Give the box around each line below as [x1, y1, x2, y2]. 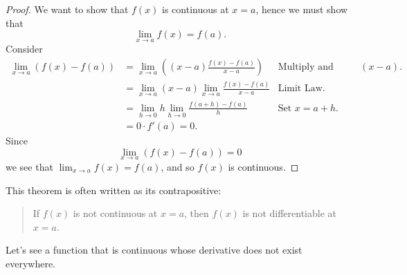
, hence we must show [255, 2, 348, 16]
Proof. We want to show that [6, 2, 129, 16]
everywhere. [6, 256, 56, 270]
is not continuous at [73, 206, 158, 220]
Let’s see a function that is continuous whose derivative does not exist [6, 243, 302, 257]
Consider [6, 41, 43, 56]
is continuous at [162, 2, 229, 16]
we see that [6, 160, 53, 173]
